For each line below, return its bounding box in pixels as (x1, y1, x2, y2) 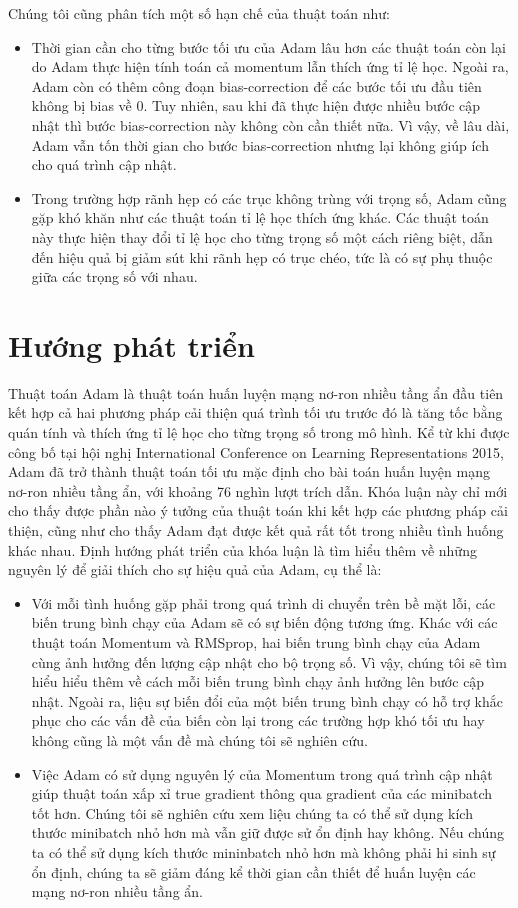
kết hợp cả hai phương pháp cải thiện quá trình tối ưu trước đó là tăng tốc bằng (8, 402, 503, 423)
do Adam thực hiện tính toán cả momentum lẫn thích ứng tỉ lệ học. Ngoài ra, (31, 56, 509, 77)
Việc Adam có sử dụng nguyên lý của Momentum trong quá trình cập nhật (31, 763, 493, 784)
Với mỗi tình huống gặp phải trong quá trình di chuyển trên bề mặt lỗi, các (31, 592, 496, 613)
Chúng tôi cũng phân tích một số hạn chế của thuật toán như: (8, 3, 390, 23)
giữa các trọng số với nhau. (31, 266, 198, 287)
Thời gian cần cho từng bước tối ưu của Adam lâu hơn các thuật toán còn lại (31, 36, 506, 57)
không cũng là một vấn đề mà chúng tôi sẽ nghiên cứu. (31, 729, 368, 750)
